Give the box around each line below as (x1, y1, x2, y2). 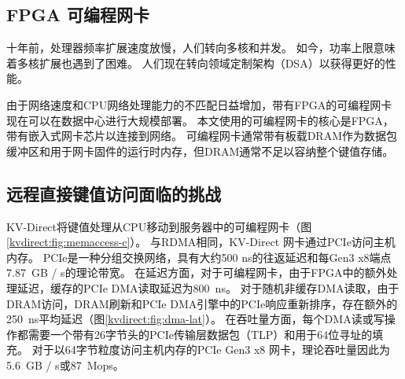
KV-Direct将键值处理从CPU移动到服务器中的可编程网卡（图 (6, 218, 312, 234)
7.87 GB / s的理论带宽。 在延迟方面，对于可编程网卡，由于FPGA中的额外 (6, 264, 387, 281)
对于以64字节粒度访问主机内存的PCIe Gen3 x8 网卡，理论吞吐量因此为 (31, 341, 390, 358)
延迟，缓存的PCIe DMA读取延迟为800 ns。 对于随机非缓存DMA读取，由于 (17, 279, 399, 296)
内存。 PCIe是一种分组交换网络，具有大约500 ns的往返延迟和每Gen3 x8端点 (6, 248, 392, 265)
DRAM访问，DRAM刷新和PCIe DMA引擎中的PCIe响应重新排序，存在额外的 (6, 295, 398, 311)
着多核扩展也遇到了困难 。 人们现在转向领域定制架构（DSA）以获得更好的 (6, 54, 385, 71)
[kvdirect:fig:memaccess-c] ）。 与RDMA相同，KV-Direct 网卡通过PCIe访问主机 (6, 234, 396, 250)
